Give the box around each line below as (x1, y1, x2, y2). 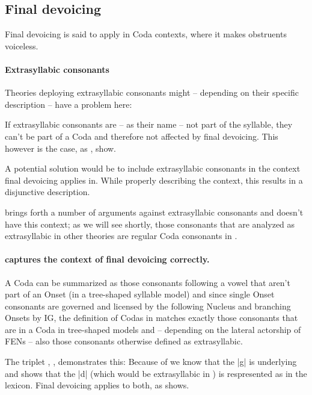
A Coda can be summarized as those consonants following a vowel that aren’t (5, 276, 290, 288)
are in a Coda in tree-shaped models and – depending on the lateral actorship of (5, 323, 301, 335)
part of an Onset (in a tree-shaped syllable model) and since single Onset (5, 288, 275, 300)
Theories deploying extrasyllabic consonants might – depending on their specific (5, 86, 299, 99)
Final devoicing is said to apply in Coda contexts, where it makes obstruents (5, 28, 287, 40)
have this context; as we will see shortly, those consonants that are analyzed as (5, 217, 295, 230)
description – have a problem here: (5, 98, 132, 110)
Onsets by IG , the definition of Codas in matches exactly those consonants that (5, 311, 298, 324)
